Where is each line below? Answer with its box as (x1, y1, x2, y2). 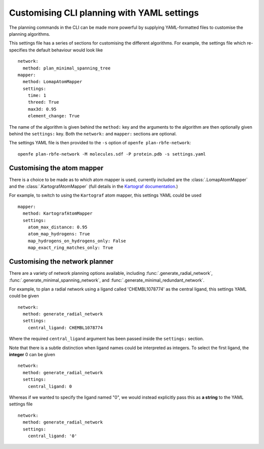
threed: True (27, 99, 59, 105)
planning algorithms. (9, 31, 51, 37)
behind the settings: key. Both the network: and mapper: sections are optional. (9, 131, 177, 137)
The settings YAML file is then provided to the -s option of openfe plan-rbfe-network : (9, 140, 191, 146)
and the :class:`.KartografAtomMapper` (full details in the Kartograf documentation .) (9, 183, 178, 189)
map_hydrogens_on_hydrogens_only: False (27, 238, 127, 244)
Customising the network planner (9, 257, 114, 266)
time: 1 (27, 93, 46, 98)
